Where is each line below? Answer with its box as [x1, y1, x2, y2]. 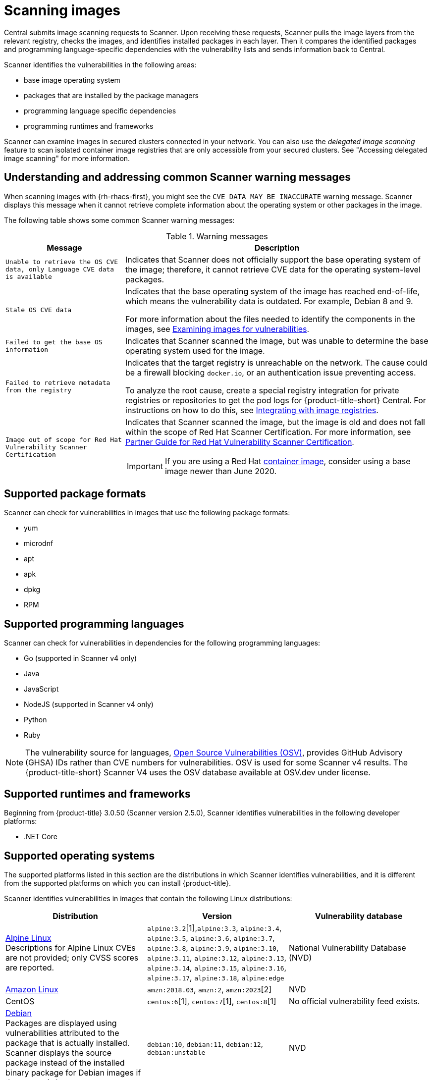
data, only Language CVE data [5, 266, 114, 273]
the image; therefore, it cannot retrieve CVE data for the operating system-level [125, 264, 421, 274]
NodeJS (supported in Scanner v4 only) [24, 700, 154, 709]
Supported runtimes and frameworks [4, 787, 191, 800]
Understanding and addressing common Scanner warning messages [4, 171, 351, 184]
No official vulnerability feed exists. [288, 996, 420, 1006]
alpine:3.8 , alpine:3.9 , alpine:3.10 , [147, 942, 279, 953]
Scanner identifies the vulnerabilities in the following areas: [4, 60, 197, 69]
